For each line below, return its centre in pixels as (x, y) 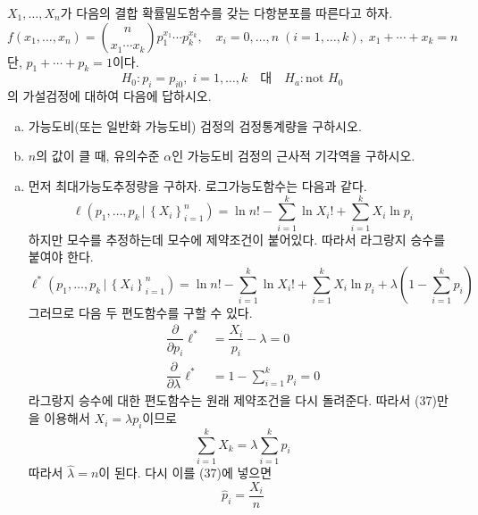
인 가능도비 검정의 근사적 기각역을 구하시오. (294, 156)
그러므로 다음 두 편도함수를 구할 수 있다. (140, 312)
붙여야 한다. (61, 257)
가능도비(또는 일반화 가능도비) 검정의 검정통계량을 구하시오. (195, 125)
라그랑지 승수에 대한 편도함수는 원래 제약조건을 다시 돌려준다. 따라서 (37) (232, 400)
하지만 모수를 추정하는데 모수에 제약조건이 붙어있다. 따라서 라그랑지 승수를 (237, 239)
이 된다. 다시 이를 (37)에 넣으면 (185, 473)
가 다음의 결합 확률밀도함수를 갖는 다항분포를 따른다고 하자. (226, 12)
